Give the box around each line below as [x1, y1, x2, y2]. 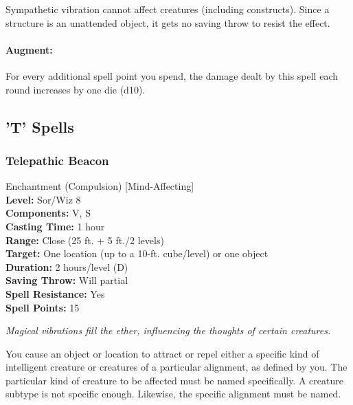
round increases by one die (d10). [5, 82, 146, 96]
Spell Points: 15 [5, 300, 80, 314]
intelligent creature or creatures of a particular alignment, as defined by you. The [5, 360, 348, 374]
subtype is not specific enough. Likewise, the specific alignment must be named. [5, 386, 341, 401]
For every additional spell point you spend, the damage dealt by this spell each [5, 68, 338, 83]
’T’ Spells [5, 116, 74, 137]
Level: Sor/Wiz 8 [5, 192, 81, 206]
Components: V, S [5, 206, 91, 220]
